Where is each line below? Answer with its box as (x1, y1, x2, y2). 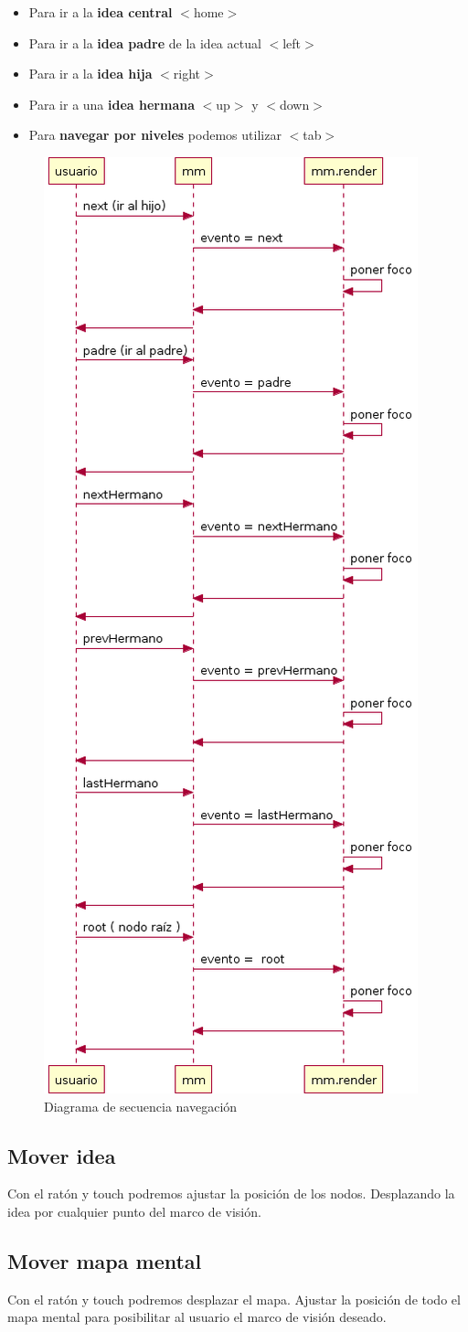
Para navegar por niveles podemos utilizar (28, 125, 282, 144)
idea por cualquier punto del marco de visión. (7, 1201, 261, 1220)
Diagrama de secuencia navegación (44, 1096, 238, 1115)
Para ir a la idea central (28, 3, 173, 21)
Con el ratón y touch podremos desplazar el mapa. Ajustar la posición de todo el (7, 1289, 461, 1308)
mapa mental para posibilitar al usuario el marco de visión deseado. (7, 1307, 387, 1327)
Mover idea (7, 1141, 116, 1169)
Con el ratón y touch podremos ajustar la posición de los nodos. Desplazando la (7, 1184, 455, 1203)
